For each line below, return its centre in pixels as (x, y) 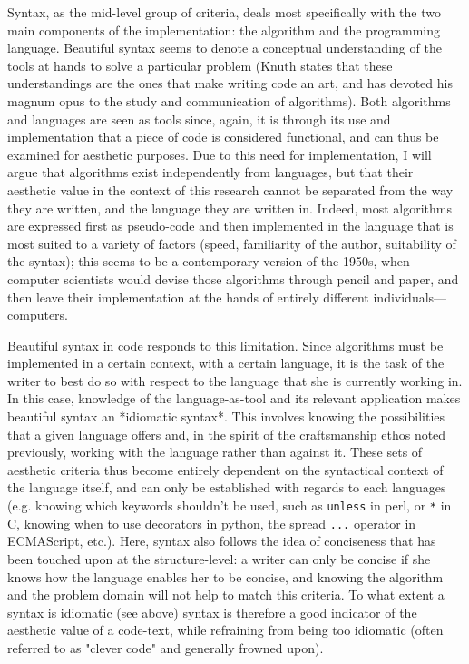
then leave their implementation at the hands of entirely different (188, 297)
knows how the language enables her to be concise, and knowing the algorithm (225, 576)
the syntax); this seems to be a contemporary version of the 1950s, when (209, 261)
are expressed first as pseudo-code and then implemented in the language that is (230, 226)
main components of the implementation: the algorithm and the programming (224, 30)
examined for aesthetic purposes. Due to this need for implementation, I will (220, 154)
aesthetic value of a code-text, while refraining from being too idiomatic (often (225, 630)
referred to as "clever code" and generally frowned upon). (166, 647)
